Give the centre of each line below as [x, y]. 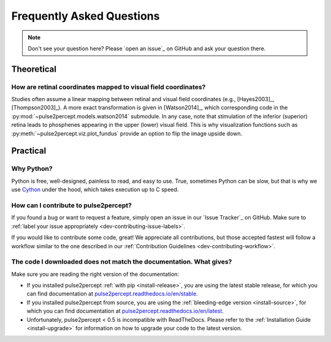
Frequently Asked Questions [86, 16]
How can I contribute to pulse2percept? [71, 205]
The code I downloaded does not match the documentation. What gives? [122, 262]
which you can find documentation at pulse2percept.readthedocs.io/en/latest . [125, 311]
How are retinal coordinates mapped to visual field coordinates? [108, 87]
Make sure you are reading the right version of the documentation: [95, 274]
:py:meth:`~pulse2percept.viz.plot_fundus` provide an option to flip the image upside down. [127, 133]
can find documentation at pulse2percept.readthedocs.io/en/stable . [112, 294]
